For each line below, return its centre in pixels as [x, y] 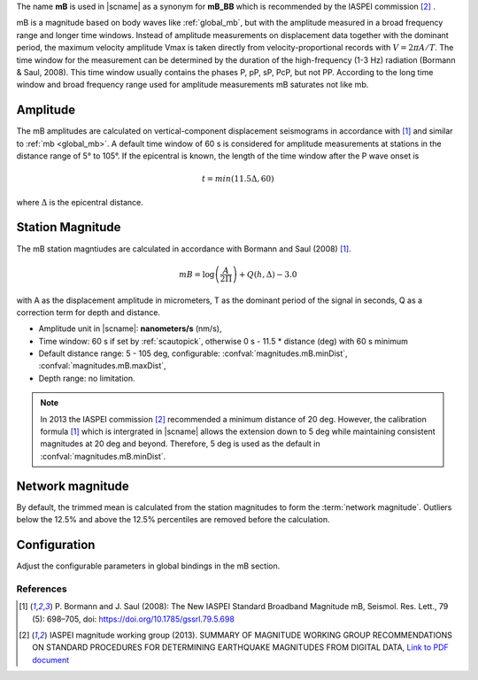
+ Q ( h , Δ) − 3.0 [268, 274]
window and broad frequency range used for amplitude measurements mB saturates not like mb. [193, 85]
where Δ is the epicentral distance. [80, 202]
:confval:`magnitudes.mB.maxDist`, [103, 366]
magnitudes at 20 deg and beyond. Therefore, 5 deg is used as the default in [180, 444]
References [42, 589]
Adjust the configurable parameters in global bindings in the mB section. [148, 566]
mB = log [197, 274]
